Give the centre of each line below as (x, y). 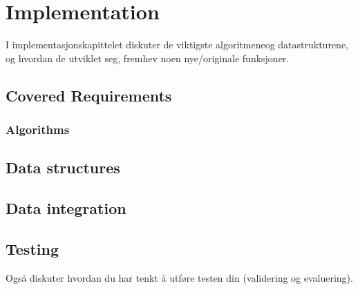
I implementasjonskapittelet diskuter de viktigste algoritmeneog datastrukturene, (177, 45)
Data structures (63, 167)
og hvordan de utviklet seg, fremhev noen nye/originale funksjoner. (148, 58)
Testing (32, 248)
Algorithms (38, 129)
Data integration (66, 208)
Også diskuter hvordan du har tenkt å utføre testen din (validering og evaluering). (179, 277)
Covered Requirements (89, 95)
